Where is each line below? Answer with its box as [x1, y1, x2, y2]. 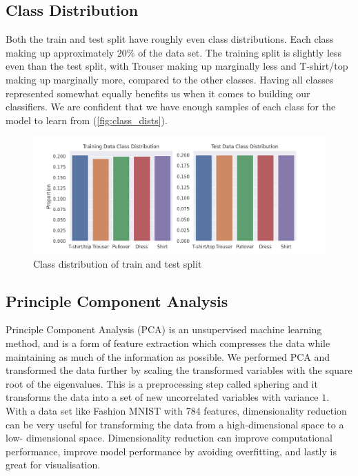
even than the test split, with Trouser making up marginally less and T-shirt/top [6, 59, 348, 73]
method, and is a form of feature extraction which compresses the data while [6, 335, 330, 350]
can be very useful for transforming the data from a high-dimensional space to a [6, 417, 344, 431]
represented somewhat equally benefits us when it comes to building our [6, 86, 310, 100]
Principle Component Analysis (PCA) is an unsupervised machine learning [6, 322, 322, 337]
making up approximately [6, 45, 115, 59]
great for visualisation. [6, 457, 101, 472]
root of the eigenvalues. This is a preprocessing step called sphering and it [6, 376, 318, 390]
